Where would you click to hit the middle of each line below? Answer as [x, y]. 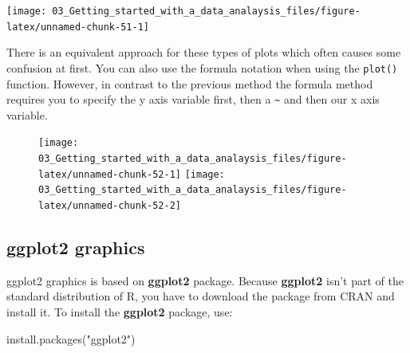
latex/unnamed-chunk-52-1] [110, 174]
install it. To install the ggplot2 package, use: [120, 312]
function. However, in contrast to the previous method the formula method [190, 83]
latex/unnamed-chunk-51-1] [78, 27]
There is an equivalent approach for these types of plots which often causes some [204, 52]
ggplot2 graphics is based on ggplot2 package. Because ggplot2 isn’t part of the [205, 280]
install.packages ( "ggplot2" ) [71, 338]
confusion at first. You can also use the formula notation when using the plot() [202, 67]
